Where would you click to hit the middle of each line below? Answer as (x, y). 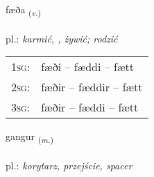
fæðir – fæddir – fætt (92, 87)
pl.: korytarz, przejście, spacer (69, 166)
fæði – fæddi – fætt (88, 67)
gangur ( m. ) (29, 137)
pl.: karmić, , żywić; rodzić (62, 38)
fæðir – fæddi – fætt (90, 107)
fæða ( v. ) (24, 10)
